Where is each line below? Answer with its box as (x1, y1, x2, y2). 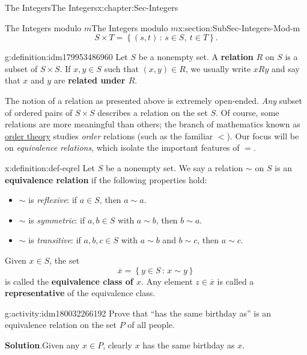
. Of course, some (216, 106, 279, 118)
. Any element (141, 275, 193, 287)
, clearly (103, 338, 132, 351)
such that (104, 62, 139, 74)
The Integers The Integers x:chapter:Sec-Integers (5, 1, 178, 13)
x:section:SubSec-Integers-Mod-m (178, 21, 300, 34)
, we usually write (185, 62, 251, 74)
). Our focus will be (226, 129, 299, 142)
